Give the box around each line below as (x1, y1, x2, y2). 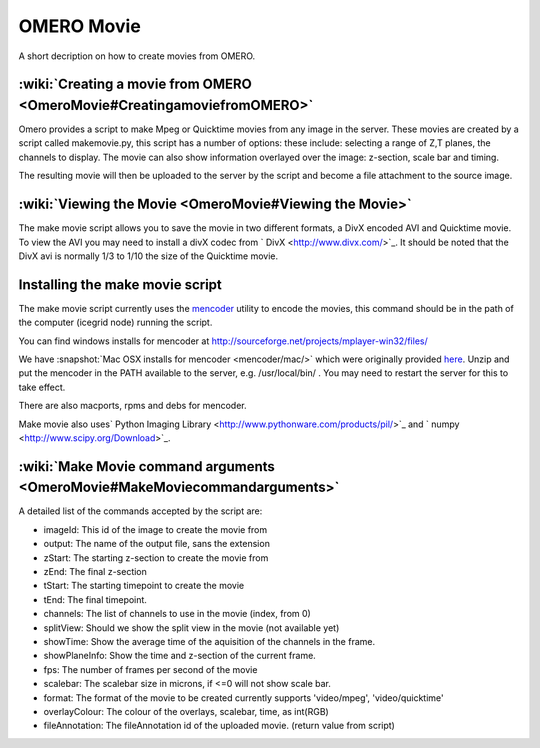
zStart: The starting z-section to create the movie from (43, 551, 269, 564)
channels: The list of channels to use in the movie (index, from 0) (43, 608, 312, 620)
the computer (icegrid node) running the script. (18, 316, 213, 329)
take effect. (18, 381, 66, 393)
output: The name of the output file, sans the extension (43, 538, 270, 550)
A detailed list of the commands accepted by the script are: (18, 505, 263, 517)
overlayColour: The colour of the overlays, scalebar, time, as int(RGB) (43, 705, 329, 717)
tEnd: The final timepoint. (43, 593, 147, 605)
